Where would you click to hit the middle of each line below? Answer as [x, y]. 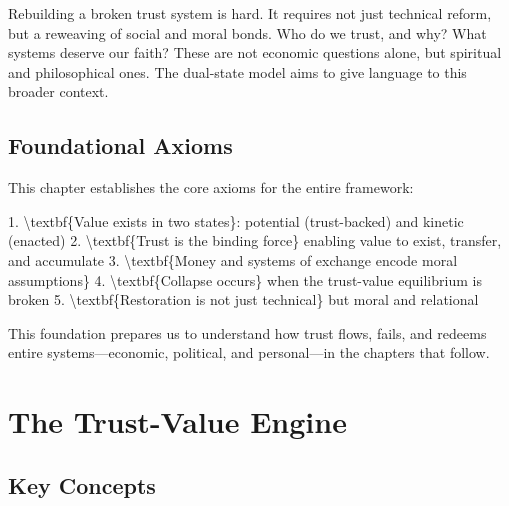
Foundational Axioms [120, 145]
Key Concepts [82, 484]
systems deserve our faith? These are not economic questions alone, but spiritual [255, 52]
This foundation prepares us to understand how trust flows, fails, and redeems [247, 332]
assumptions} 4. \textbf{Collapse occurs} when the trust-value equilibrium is [245, 279]
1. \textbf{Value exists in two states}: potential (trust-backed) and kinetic [236, 220]
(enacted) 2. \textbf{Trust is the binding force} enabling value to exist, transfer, [255, 240]
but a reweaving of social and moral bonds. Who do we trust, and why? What [247, 32]
